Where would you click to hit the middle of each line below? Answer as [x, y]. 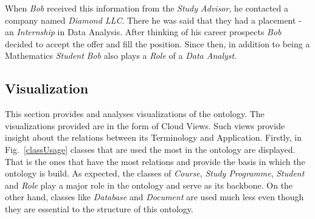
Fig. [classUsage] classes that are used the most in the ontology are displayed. [150, 149]
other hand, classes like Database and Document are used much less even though [154, 197]
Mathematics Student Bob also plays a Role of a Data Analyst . [121, 56]
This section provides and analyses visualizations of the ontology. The [135, 114]
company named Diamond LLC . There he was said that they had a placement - [153, 20]
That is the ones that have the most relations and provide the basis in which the [155, 161]
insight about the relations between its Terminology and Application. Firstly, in [153, 137]
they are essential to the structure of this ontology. [99, 208]
